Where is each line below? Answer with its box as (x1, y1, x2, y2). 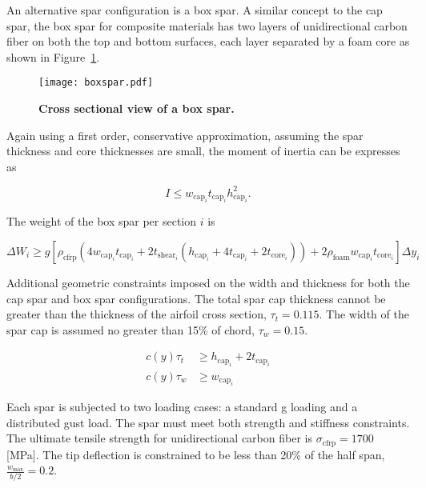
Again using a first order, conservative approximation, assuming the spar (6, 126, 364, 143)
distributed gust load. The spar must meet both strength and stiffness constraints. (6, 414, 410, 430)
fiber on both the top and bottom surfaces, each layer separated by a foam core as (6, 33, 410, 50)
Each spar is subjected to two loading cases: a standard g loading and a (6, 398, 358, 415)
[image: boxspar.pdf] (38, 77, 154, 89)
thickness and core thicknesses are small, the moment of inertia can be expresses (6, 142, 400, 159)
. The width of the (319, 306, 409, 322)
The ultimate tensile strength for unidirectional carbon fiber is (6, 430, 312, 446)
